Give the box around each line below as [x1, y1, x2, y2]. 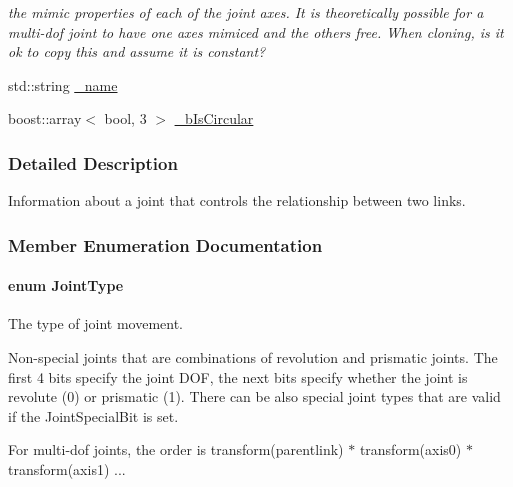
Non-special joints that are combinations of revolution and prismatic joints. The [8, 347, 498, 368]
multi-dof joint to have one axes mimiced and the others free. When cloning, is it [8, 21, 504, 42]
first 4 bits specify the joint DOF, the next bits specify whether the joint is [8, 366, 468, 387]
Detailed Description [8, 150, 178, 175]
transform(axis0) [359, 439, 462, 460]
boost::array [8, 108, 82, 129]
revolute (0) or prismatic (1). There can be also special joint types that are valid [8, 386, 501, 407]
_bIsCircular [174, 108, 254, 129]
